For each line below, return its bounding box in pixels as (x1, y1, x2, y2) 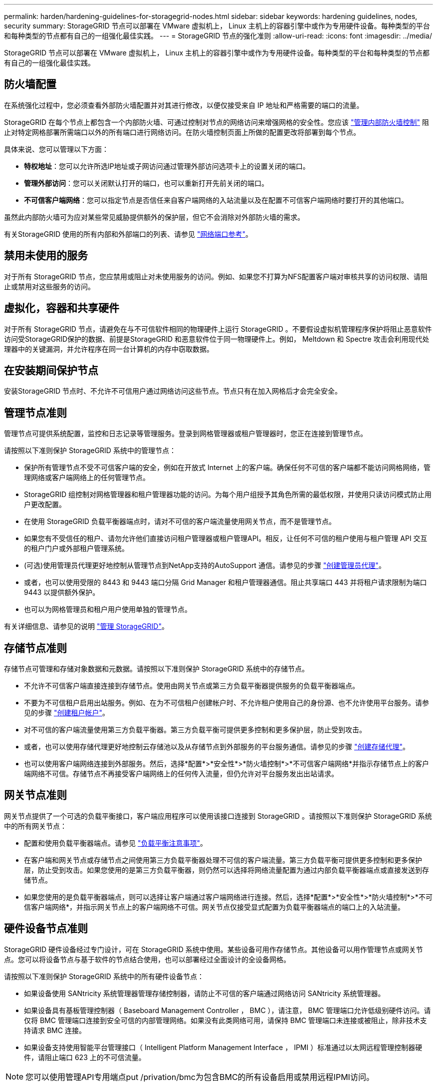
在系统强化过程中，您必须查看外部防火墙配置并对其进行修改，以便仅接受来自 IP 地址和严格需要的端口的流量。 (4, 100, 364, 109)
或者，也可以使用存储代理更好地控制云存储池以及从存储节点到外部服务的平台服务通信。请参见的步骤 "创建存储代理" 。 (24, 742, 410, 751)
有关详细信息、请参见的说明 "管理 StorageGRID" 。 (4, 622, 169, 631)
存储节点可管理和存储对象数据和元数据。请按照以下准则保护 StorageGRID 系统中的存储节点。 (4, 664, 309, 673)
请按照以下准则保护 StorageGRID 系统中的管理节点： (4, 446, 176, 455)
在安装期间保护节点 (4, 364, 98, 377)
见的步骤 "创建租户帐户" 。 (24, 708, 109, 717)
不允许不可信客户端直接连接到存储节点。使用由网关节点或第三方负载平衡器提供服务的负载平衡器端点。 (24, 681, 359, 690)
